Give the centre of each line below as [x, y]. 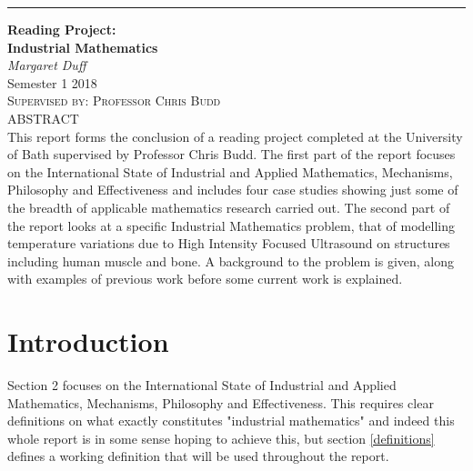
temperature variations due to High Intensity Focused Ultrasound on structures [229, 243]
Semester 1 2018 [52, 82]
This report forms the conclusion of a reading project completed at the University [235, 136]
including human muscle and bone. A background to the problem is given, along [231, 261]
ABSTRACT [43, 118]
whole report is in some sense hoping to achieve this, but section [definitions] [221, 438]
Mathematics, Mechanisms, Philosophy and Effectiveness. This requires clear [221, 402]
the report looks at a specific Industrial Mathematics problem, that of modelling [231, 225]
